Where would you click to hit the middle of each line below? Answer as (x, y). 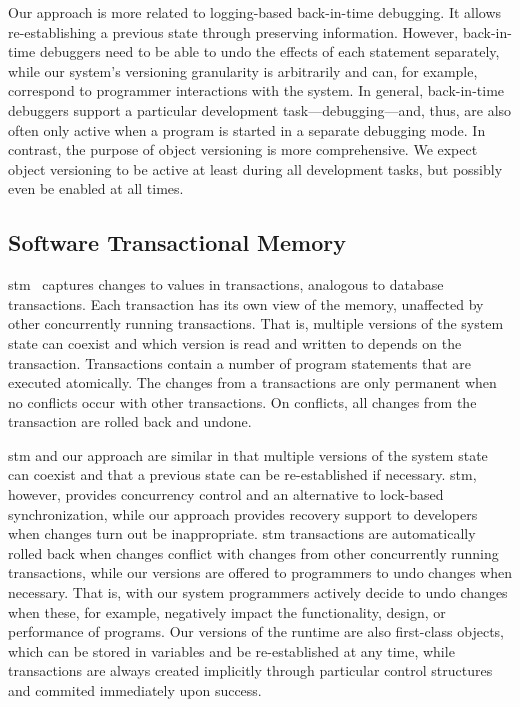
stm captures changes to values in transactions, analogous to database (226, 284)
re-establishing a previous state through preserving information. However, (233, 31)
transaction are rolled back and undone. (130, 421)
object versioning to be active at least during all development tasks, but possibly (255, 168)
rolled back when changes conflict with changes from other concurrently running (253, 552)
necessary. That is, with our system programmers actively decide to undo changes (258, 592)
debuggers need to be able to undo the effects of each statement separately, (269, 51)
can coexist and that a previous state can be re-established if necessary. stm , (242, 474)
